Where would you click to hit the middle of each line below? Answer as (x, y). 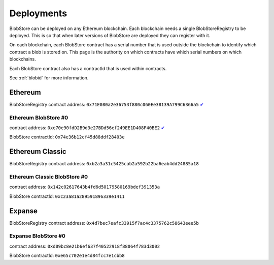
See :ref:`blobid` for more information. (49, 78)
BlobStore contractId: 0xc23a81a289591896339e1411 (67, 196)
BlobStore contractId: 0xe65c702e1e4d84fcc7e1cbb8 (67, 256)
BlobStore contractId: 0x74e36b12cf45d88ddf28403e (67, 137)
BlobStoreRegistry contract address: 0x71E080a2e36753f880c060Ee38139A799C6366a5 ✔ (107, 104)
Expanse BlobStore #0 (38, 236)
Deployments (38, 13)
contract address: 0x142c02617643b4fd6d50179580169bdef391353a (84, 187)
